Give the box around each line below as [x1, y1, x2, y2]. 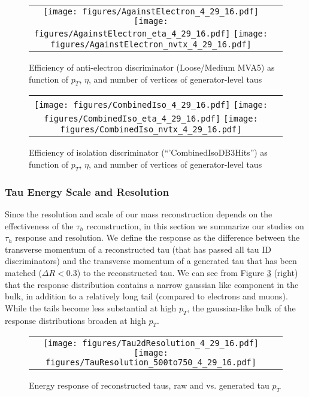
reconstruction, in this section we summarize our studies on [86, 219, 304, 232]
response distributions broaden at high [5, 314, 146, 326]
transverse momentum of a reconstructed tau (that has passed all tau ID [5, 243, 271, 255]
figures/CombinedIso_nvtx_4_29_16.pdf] [60, 125, 242, 135]
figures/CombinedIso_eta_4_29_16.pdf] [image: [44, 114, 258, 124]
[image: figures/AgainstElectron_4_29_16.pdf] [43, 7, 259, 16]
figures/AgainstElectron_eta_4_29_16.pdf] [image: [34, 29, 268, 38]
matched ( [5, 266, 42, 278]
